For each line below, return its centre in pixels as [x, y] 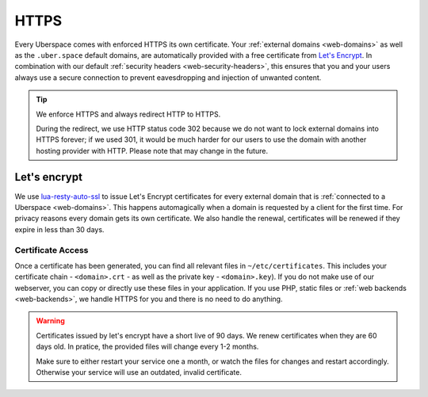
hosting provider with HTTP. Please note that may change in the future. [152, 151]
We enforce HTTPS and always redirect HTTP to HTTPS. [128, 114]
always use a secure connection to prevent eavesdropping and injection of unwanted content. [168, 77]
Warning [50, 321]
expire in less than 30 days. [59, 229]
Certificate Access [52, 250]
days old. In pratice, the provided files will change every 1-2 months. [147, 347]
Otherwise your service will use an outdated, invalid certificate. [139, 372]
